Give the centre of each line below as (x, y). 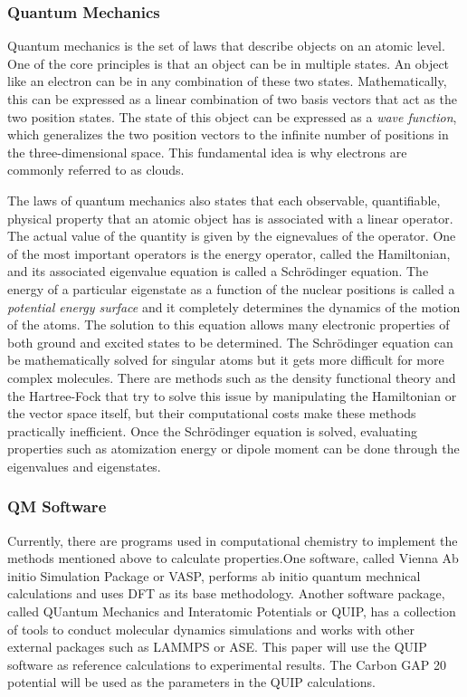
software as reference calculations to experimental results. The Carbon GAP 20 (227, 664)
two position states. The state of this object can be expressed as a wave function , (232, 116)
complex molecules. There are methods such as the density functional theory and (232, 377)
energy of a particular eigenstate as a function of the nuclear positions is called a (231, 288)
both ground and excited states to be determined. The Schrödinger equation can (230, 342)
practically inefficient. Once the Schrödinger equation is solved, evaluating (212, 430)
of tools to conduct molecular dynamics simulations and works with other (211, 629)
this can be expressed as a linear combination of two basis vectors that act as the (232, 99)
